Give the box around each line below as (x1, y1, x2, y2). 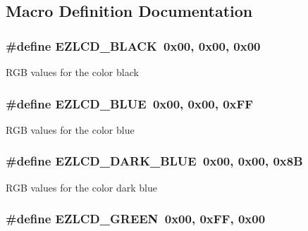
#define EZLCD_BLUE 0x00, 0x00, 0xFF (6, 94, 254, 112)
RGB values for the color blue (6, 122, 135, 137)
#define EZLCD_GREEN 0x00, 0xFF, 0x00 (6, 210, 266, 227)
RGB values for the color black (6, 65, 139, 79)
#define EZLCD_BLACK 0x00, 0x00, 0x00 (6, 37, 261, 54)
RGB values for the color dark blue (6, 180, 157, 194)
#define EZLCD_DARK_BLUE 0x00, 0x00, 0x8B (6, 152, 303, 170)
